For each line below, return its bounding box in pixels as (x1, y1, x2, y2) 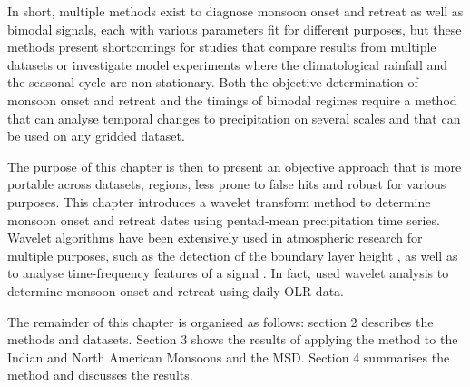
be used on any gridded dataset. (7, 126, 185, 145)
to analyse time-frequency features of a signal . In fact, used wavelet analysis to (7, 263, 449, 283)
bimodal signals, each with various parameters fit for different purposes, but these (7, 19, 462, 38)
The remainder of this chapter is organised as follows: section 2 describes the (7, 312, 434, 331)
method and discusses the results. (7, 365, 193, 384)
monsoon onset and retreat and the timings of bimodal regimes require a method (7, 90, 457, 109)
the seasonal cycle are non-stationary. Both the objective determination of (7, 73, 418, 92)
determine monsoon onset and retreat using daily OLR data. (7, 281, 344, 300)
